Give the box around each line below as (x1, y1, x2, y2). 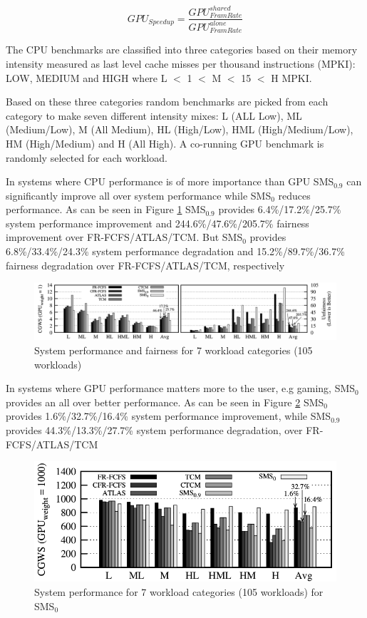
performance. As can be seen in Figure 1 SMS (6, 202, 206, 217)
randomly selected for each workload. (6, 150, 167, 165)
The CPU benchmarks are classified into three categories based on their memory (6, 42, 358, 57)
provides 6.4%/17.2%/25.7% (218, 202, 341, 217)
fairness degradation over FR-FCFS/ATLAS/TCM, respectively (6, 257, 285, 272)
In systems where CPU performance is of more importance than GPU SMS (6, 174, 334, 189)
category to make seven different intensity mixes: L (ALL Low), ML (6, 108, 302, 123)
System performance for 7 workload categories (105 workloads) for (34, 584, 324, 599)
